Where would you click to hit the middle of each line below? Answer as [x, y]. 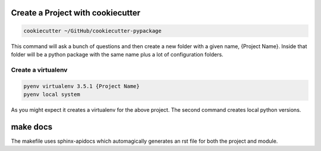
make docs [32, 127]
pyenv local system [52, 94]
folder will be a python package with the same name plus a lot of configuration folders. [117, 54]
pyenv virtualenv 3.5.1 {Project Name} [81, 86]
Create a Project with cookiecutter [76, 13]
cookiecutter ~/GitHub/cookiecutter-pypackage [92, 31]
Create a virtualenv [39, 70]
